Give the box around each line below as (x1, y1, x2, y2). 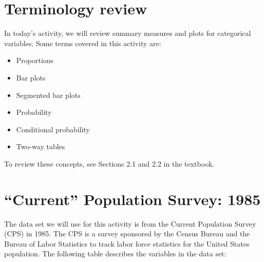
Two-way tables (16, 141, 65, 152)
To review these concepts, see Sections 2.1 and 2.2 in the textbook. (4, 158, 215, 169)
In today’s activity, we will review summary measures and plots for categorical (4, 28, 251, 38)
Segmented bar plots (16, 89, 81, 100)
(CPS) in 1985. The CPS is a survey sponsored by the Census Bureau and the (4, 228, 250, 239)
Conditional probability (16, 124, 90, 134)
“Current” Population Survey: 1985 (4, 188, 261, 209)
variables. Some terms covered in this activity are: (4, 37, 161, 48)
